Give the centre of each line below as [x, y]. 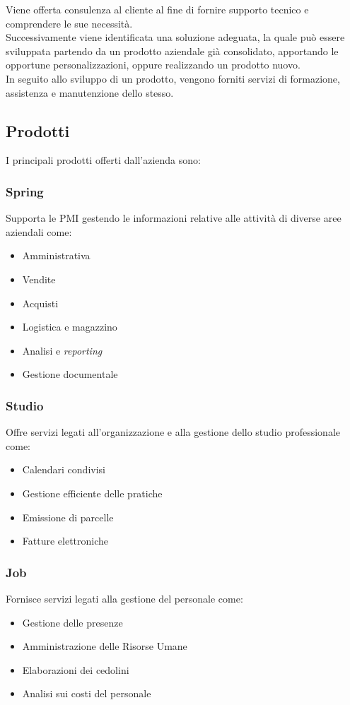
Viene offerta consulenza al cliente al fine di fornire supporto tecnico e [157, 9]
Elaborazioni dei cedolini [76, 669]
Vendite [39, 279]
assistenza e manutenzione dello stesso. [90, 92]
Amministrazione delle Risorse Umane [105, 646]
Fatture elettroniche [65, 541]
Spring [25, 191]
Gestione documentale [70, 374]
